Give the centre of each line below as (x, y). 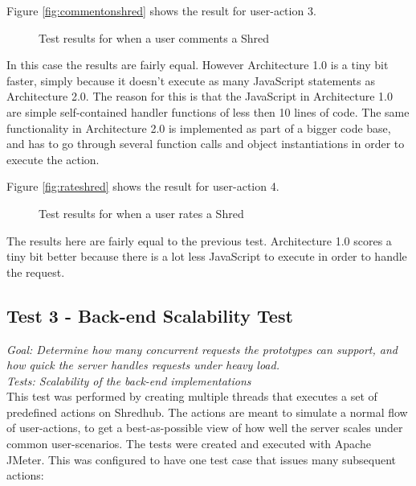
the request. (36, 272)
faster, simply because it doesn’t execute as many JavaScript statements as (191, 80)
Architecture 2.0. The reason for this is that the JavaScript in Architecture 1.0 (200, 96)
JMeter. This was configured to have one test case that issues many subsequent (202, 459)
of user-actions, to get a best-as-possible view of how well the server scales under (205, 428)
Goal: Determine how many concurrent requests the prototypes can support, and (202, 349)
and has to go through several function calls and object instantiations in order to (206, 144)
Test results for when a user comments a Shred (154, 37)
